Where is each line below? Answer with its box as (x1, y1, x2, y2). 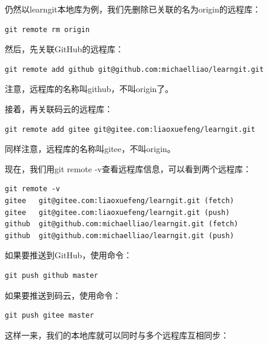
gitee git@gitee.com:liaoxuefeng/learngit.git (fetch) (5, 196, 234, 205)
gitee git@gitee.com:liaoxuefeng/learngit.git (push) (5, 208, 230, 217)
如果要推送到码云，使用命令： (5, 289, 121, 301)
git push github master (5, 271, 98, 280)
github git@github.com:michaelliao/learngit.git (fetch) (5, 220, 238, 229)
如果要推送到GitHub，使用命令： (5, 249, 132, 261)
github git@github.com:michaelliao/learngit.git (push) (5, 231, 234, 240)
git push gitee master (5, 311, 94, 320)
